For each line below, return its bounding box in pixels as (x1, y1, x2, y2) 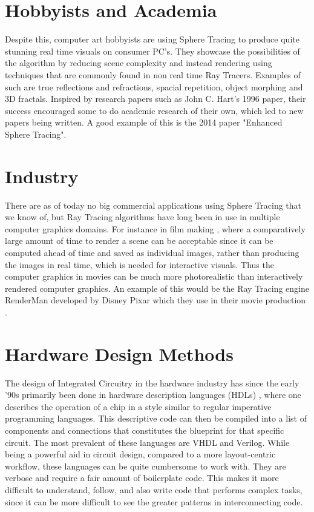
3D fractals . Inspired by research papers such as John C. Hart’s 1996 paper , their (5, 92, 306, 105)
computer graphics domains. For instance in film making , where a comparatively (5, 222, 306, 235)
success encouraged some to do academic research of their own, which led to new (5, 104, 304, 116)
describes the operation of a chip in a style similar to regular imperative (5, 400, 272, 413)
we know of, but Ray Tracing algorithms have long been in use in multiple (5, 211, 280, 223)
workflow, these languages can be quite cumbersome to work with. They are (5, 459, 286, 472)
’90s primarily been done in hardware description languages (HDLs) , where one (5, 388, 301, 401)
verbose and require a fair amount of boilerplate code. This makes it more (5, 471, 279, 484)
